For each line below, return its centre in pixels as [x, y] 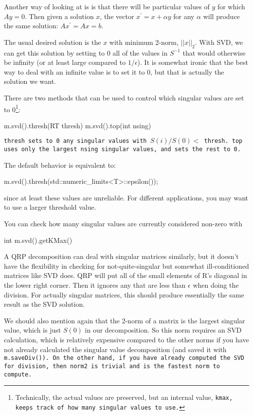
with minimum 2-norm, [144, 42]
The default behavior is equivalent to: [60, 165]
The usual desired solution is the [53, 42]
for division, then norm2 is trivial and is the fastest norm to [112, 366]
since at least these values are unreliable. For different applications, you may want [126, 197]
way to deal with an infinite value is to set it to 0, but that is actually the [114, 71]
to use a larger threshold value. [50, 207]
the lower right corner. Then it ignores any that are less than [95, 285]
